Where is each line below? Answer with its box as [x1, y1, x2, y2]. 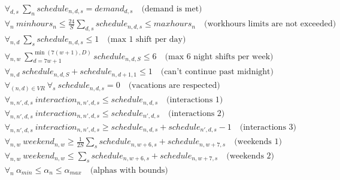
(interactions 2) [168, 109, 225, 118]
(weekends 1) [234, 138, 282, 147]
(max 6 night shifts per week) [165, 52, 274, 61]
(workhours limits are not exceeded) [204, 20, 336, 29]
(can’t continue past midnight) [160, 68, 274, 77]
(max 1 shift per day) [107, 35, 186, 44]
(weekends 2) [226, 151, 274, 160]
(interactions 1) [166, 96, 223, 105]
